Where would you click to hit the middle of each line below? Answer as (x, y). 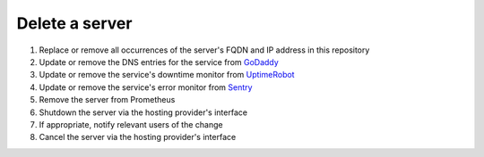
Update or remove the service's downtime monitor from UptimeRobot (167, 75)
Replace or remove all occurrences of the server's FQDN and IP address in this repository (204, 50)
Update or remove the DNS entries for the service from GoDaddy (159, 62)
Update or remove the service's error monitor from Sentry (146, 87)
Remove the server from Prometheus (107, 100)
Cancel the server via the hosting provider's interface (138, 137)
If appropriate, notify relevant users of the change (131, 124)
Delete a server (74, 23)
